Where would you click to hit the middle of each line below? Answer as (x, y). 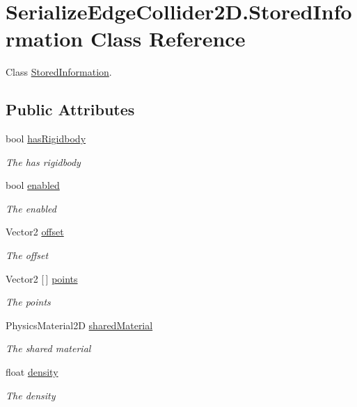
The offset (27, 255)
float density (32, 372)
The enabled (31, 208)
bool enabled (33, 185)
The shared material (48, 348)
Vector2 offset (35, 232)
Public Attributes (70, 109)
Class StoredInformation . (59, 72)
